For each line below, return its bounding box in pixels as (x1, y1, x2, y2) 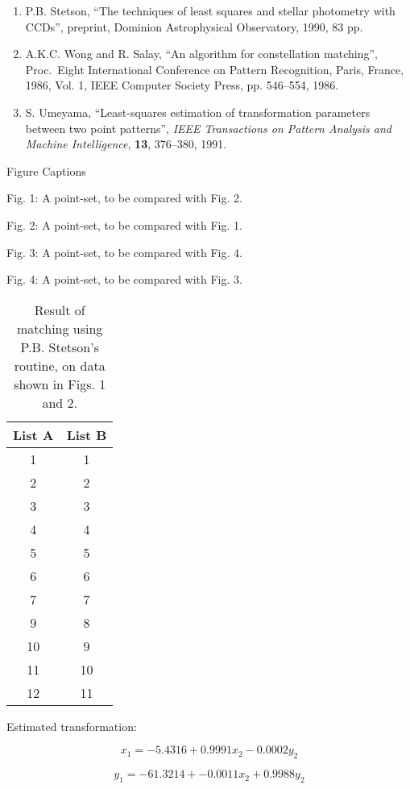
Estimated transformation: (6, 717, 137, 734)
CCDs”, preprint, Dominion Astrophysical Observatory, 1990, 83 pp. (25, 18, 363, 35)
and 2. (42, 392, 77, 412)
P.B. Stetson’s (20, 337, 99, 356)
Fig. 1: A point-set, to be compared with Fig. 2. (6, 189, 242, 206)
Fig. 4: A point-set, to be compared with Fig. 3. (6, 271, 242, 288)
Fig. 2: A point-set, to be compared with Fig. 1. (6, 216, 242, 233)
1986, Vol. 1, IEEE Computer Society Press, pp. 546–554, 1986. (25, 77, 339, 93)
